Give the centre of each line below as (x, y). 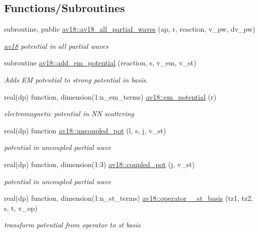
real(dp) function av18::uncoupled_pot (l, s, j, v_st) (85, 130)
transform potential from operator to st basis (72, 225)
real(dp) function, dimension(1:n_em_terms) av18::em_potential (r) (110, 96)
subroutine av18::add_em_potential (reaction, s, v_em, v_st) (100, 63)
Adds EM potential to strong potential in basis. (76, 79)
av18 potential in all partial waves (56, 46)
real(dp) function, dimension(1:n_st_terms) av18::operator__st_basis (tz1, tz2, (129, 198)
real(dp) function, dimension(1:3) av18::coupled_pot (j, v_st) (100, 164)
